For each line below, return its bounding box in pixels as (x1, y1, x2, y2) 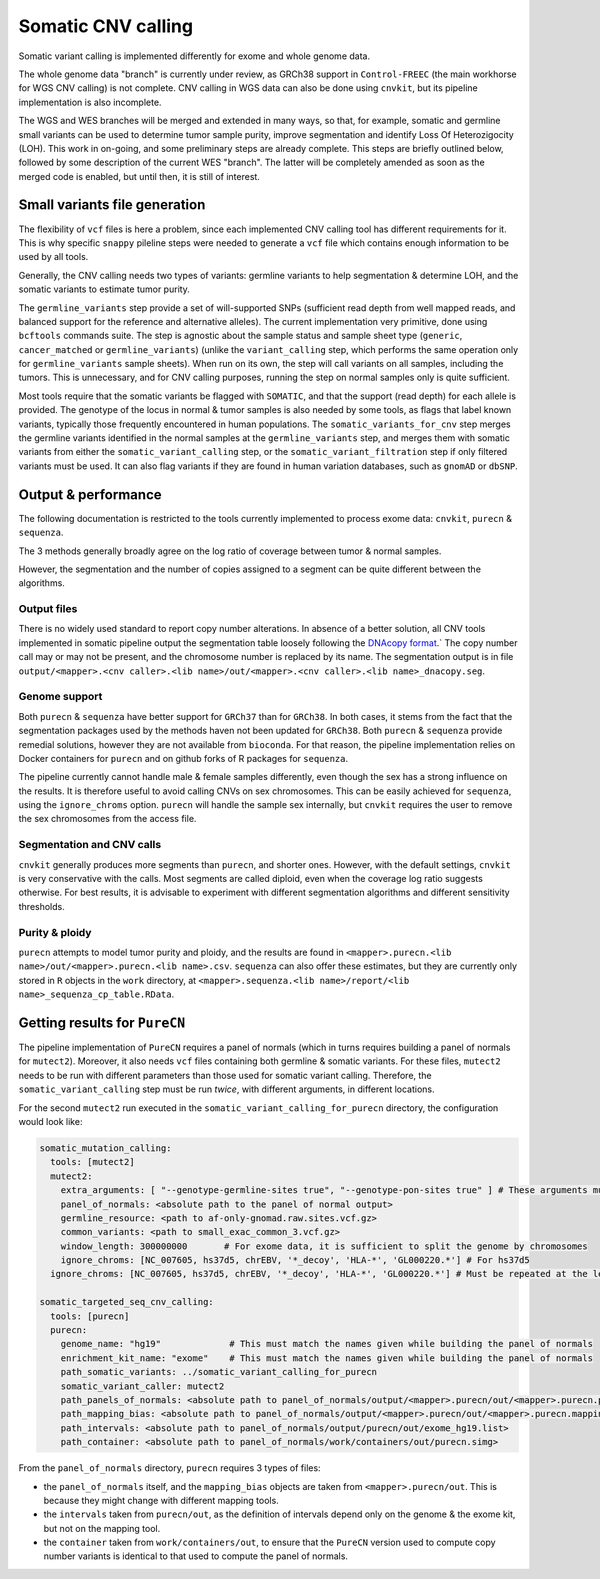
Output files (18, 602, 78, 616)
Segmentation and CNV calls (18, 838, 162, 852)
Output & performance (18, 486, 162, 503)
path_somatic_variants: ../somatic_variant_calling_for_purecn (60, 1366, 378, 1378)
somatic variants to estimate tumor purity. (18, 283, 190, 295)
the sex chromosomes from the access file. (18, 813, 197, 825)
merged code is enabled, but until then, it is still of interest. (18, 170, 260, 182)
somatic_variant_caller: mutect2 (60, 1380, 225, 1392)
